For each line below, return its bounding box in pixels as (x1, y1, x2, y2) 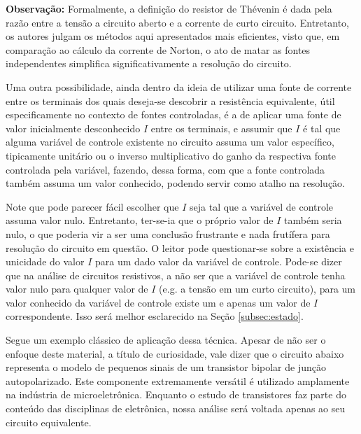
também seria (284, 213, 342, 227)
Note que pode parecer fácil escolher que (6, 199, 179, 213)
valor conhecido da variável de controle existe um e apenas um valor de (6, 295, 311, 309)
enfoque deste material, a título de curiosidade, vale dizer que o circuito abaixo (6, 346, 344, 360)
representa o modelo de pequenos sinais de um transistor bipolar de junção (6, 360, 326, 374)
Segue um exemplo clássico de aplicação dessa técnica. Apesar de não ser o (6, 332, 326, 347)
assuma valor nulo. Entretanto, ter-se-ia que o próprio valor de (6, 213, 274, 227)
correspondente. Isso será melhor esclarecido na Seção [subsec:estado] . (6, 309, 304, 323)
